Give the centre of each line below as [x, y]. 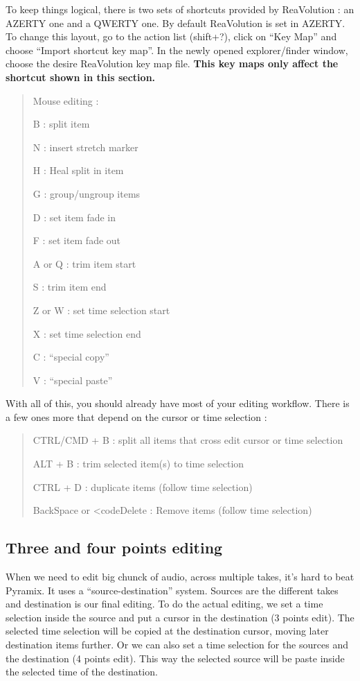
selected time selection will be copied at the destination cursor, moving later [167, 631]
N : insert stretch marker [85, 147]
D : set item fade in [74, 217]
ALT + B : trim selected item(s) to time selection [138, 464]
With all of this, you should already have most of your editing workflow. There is [178, 403]
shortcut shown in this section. [81, 77]
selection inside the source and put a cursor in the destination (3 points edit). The [180, 617]
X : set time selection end [87, 333]
